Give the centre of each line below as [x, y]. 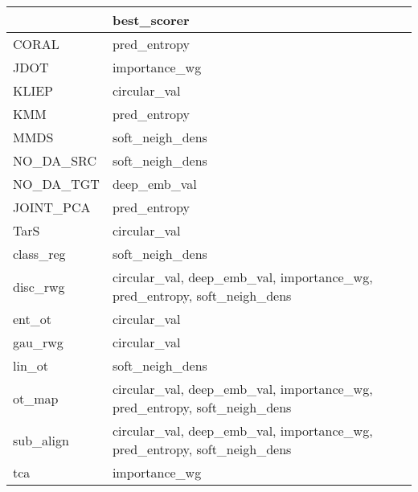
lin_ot [31, 365]
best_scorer [151, 20]
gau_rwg [38, 342]
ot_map [36, 398]
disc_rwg [39, 286]
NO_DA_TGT [56, 184]
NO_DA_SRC [55, 160]
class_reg [39, 254]
